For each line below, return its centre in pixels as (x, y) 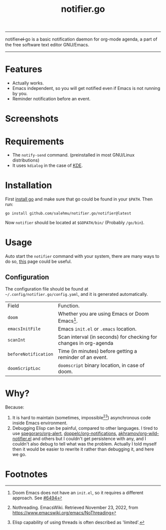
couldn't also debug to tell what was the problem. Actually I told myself (84, 444)
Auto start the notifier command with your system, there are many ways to (82, 256)
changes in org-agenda (86, 343)
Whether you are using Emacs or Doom (104, 314)
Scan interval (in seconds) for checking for (108, 337)
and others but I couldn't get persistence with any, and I (90, 439)
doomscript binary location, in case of (101, 366)
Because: (15, 407)
